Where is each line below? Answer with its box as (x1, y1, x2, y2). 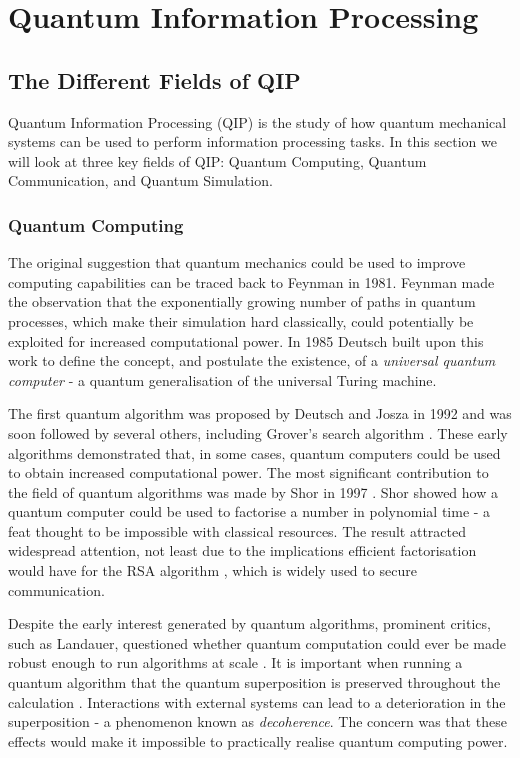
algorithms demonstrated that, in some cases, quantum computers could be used (8, 442, 501, 463)
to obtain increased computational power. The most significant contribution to (8, 462, 489, 483)
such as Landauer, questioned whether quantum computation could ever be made (8, 632, 506, 653)
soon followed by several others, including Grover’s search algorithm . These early (8, 422, 508, 443)
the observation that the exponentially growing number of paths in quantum (8, 291, 476, 312)
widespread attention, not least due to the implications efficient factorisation (8, 540, 477, 561)
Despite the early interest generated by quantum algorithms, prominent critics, (8, 613, 491, 634)
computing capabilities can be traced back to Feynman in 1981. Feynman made (8, 271, 495, 292)
